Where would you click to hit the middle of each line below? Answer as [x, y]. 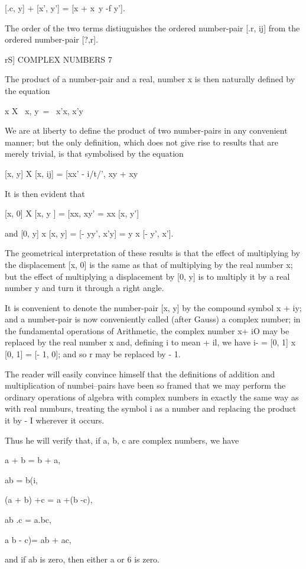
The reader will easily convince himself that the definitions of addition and [140, 374]
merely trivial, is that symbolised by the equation [94, 153]
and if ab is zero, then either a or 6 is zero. [82, 559]
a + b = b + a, [33, 460]
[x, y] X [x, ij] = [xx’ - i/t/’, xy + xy [71, 173]
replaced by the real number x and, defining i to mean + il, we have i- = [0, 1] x [150, 342]
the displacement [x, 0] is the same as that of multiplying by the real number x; [149, 264]
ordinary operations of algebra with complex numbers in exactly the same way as [152, 397]
